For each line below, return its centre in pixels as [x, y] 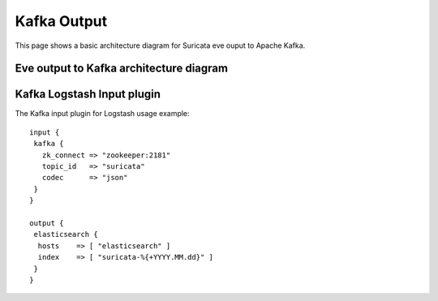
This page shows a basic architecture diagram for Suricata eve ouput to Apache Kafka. [160, 45]
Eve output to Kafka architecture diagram [122, 69]
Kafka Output [61, 21]
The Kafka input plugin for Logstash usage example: [102, 114]
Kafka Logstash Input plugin [88, 95]
